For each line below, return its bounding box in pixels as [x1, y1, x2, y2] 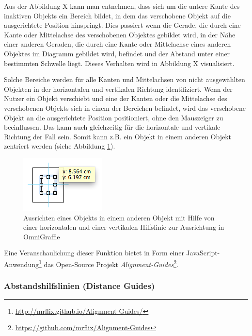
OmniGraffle [23, 231, 60, 241]
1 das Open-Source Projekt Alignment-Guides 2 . [38, 257, 178, 269]
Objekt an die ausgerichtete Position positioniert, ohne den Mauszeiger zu [4, 112, 223, 122]
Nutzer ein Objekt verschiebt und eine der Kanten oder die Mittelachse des [4, 93, 227, 103]
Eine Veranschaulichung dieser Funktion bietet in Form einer [4, 248, 184, 258]
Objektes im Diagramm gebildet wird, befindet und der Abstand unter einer [4, 48, 230, 58]
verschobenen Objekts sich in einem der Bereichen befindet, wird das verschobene [4, 102, 246, 113]
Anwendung [4, 259, 39, 269]
